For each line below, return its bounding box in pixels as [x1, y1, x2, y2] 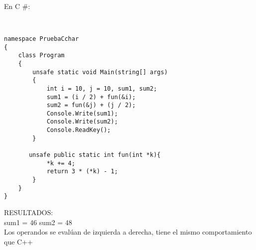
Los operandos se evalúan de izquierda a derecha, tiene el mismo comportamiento [4, 227, 252, 237]
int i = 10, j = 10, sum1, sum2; [46, 85, 157, 92]
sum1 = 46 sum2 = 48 [4, 217, 73, 227]
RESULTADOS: [4, 207, 53, 218]
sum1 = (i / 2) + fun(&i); [46, 93, 136, 101]
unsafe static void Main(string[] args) [32, 68, 168, 76]
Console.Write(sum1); [46, 110, 118, 117]
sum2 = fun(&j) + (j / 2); [46, 102, 136, 109]
